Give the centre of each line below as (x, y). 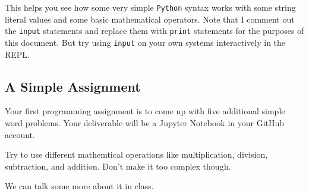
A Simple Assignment (73, 86)
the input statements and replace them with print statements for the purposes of (154, 31)
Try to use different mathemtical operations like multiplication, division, (136, 154)
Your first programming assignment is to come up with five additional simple (145, 111)
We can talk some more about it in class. (79, 186)
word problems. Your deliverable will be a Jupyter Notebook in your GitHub (145, 122)
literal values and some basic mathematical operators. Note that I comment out (150, 19)
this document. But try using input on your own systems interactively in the (145, 42)
